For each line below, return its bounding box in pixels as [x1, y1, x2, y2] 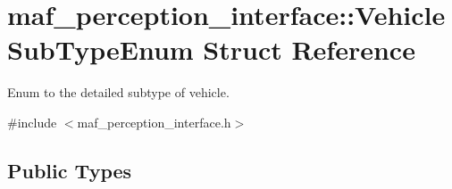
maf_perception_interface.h [77, 112, 231, 131]
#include [7, 112, 57, 131]
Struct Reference [203, 31, 415, 68]
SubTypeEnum [7, 31, 194, 68]
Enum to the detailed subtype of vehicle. [7, 83, 230, 102]
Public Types [7, 156, 132, 184]
